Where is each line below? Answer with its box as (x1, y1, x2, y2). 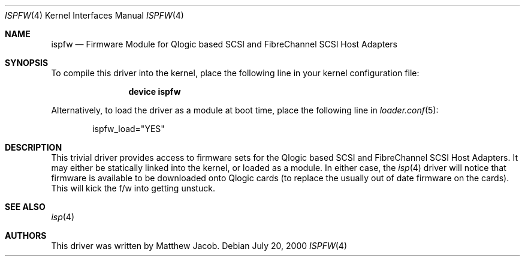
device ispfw (128, 86, 181, 97)
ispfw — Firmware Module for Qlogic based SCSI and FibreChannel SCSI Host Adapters (51, 39, 397, 49)
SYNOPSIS (5, 58, 49, 68)
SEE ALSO (5, 202, 46, 212)
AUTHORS (5, 230, 47, 241)
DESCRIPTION (5, 142, 62, 152)
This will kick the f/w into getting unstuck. (51, 183, 215, 193)
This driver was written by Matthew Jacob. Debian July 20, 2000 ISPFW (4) (51, 241, 347, 251)
